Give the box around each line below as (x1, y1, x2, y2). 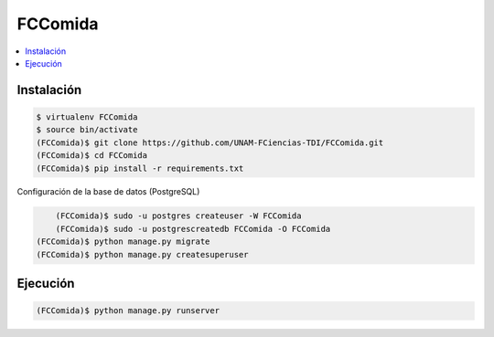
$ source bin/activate (36, 124, 138, 135)
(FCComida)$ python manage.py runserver (36, 306, 220, 316)
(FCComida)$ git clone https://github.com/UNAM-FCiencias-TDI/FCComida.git (36, 137, 384, 148)
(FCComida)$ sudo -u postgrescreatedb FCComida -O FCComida (55, 224, 331, 234)
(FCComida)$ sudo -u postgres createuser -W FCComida (55, 211, 302, 221)
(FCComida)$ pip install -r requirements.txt (36, 163, 244, 174)
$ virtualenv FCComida (36, 111, 138, 122)
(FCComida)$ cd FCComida (36, 151, 148, 161)
